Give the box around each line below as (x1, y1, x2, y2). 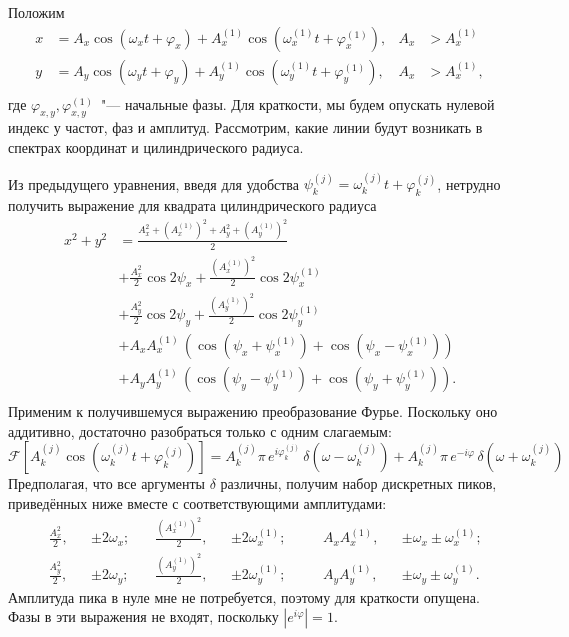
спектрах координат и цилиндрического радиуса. (8, 137, 304, 158)
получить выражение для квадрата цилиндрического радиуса (8, 195, 377, 216)
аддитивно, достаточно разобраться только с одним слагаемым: (8, 420, 392, 441)
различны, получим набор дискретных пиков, (220, 473, 497, 494)
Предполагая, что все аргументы (8, 473, 206, 494)
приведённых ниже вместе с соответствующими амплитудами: (8, 492, 387, 513)
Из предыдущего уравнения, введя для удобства (8, 173, 299, 194)
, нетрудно (437, 173, 501, 194)
